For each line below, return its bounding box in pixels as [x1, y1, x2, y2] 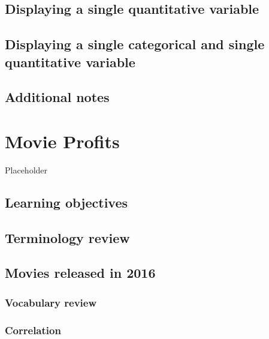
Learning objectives [5, 193, 128, 211]
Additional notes [5, 88, 110, 106]
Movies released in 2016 [5, 263, 156, 282]
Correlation [5, 322, 61, 337]
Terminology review [5, 228, 130, 247]
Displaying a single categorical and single [5, 35, 265, 53]
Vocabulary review [5, 295, 97, 310]
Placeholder [5, 163, 48, 176]
